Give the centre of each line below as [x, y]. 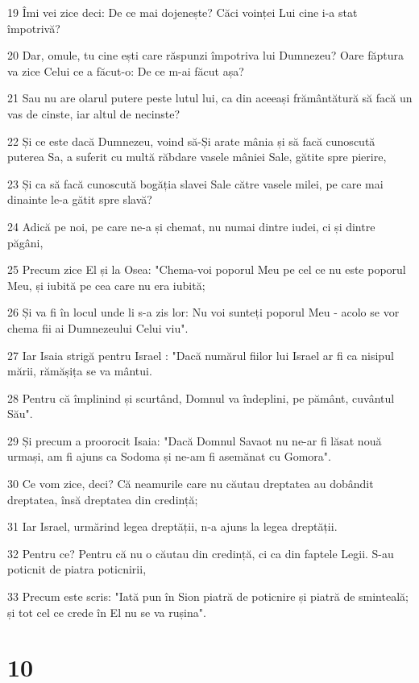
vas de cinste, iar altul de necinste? [94, 113]
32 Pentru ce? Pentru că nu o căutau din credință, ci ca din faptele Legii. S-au [201, 553]
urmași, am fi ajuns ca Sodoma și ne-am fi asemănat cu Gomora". [169, 456]
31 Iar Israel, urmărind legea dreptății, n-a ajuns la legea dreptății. [172, 526]
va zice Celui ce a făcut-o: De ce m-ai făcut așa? [126, 70]
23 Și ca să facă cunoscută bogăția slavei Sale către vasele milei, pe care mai [195, 183]
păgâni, [25, 242]
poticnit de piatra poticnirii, [77, 569]
